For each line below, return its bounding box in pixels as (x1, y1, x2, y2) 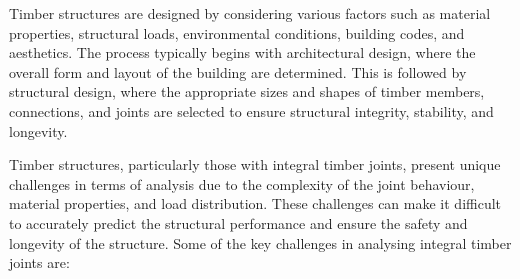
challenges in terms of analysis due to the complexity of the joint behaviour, (9, 173, 475, 194)
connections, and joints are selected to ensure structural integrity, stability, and (9, 100, 494, 121)
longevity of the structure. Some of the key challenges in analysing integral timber (9, 232, 512, 253)
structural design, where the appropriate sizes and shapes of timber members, (9, 81, 485, 102)
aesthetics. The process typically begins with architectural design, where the (9, 42, 476, 63)
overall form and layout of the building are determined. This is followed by (9, 61, 467, 82)
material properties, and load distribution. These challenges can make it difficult (9, 193, 502, 214)
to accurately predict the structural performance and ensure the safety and (9, 212, 468, 233)
